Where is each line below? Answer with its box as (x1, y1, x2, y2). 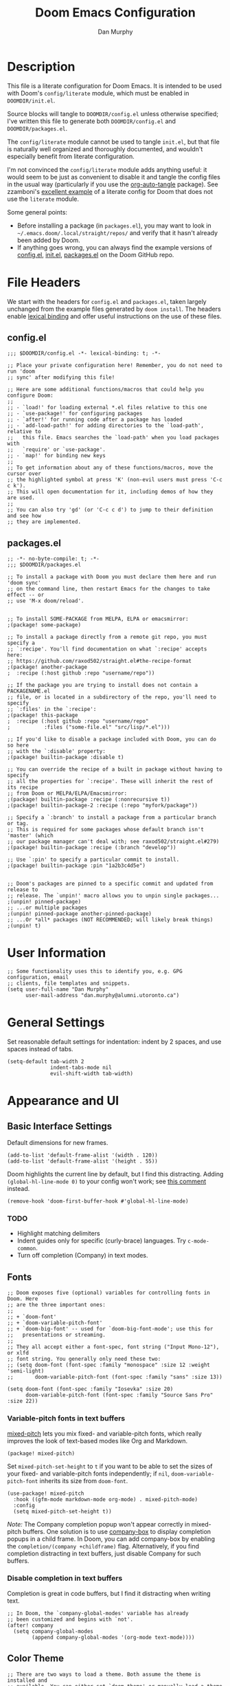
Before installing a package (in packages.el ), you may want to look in (16, 221, 211, 230)
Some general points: (7, 208, 67, 216)
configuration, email (7, 974, 69, 981)
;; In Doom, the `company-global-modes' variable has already (7, 1610, 189, 1617)
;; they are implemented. (7, 518, 81, 525)
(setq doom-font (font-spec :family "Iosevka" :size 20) (7, 1386, 174, 1393)
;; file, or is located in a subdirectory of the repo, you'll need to (7, 694, 216, 701)
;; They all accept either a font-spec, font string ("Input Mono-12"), (7, 1344, 220, 1350)
